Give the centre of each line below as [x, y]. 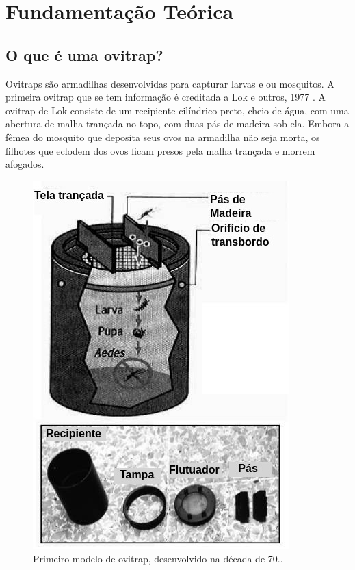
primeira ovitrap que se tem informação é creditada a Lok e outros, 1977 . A [166, 97]
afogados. [25, 164]
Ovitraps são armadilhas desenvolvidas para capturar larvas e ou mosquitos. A [170, 83]
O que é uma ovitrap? [84, 54]
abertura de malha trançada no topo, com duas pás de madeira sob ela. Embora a [177, 124]
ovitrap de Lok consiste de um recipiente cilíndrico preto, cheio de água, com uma [177, 110]
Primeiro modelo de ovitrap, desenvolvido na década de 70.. [158, 559]
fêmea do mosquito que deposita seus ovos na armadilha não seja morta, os [163, 137]
